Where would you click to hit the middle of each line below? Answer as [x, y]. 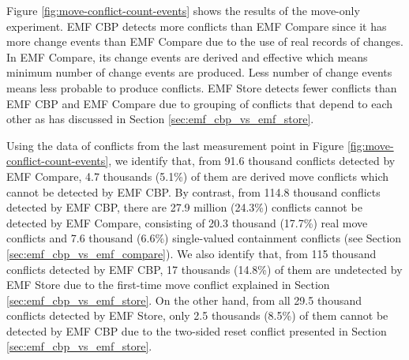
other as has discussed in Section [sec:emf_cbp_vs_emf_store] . [160, 119]
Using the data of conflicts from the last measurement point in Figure [175, 145]
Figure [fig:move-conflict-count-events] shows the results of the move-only [183, 10]
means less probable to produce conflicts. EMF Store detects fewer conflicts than [202, 87]
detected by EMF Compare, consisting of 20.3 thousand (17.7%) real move [187, 222]
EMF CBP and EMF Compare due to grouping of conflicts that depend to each [200, 103]
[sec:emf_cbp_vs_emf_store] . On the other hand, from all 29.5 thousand [184, 300]
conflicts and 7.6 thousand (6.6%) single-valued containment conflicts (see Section [204, 238]
